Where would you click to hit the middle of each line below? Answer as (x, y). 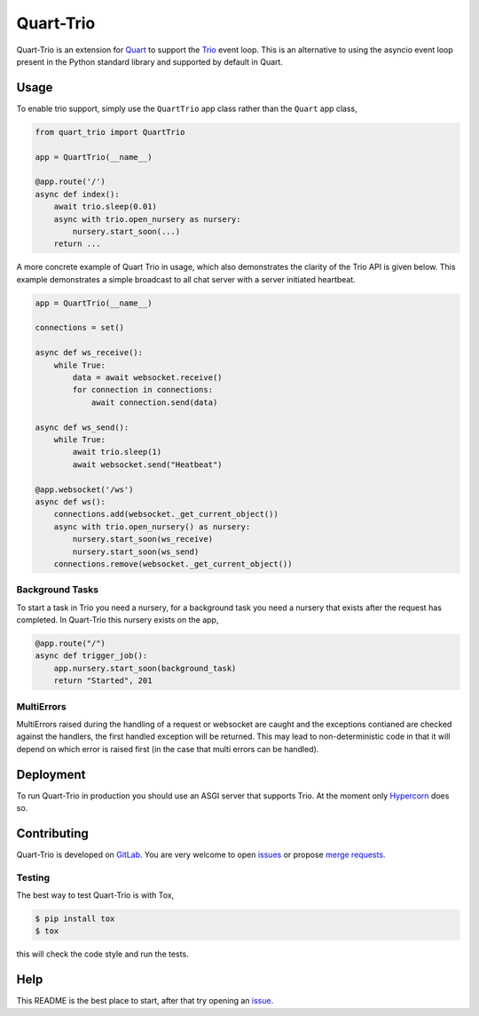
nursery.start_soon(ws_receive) (142, 539)
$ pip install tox (75, 919)
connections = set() (79, 328)
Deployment (51, 774)
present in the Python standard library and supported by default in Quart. (150, 61)
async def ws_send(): (82, 427)
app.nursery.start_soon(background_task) (145, 668)
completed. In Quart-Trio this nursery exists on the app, (118, 620)
